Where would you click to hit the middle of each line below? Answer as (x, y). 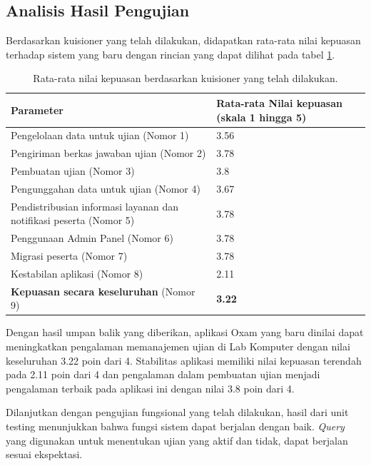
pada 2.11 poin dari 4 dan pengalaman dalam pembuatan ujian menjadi (163, 374)
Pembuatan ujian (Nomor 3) (73, 171)
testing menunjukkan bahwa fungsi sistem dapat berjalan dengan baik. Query (175, 426)
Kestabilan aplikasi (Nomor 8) (77, 273)
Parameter (37, 110)
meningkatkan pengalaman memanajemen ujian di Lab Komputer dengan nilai (178, 346)
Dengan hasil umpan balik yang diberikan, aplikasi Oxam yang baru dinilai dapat (185, 332)
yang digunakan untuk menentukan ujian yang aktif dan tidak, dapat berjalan (177, 440)
